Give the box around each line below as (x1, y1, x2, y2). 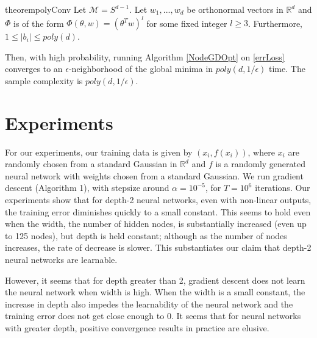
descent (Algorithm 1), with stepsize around (5, 181, 169, 194)
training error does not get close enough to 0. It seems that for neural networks (5, 309, 301, 322)
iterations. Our (255, 181, 310, 194)
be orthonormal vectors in (187, 3, 283, 15)
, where (248, 145, 275, 158)
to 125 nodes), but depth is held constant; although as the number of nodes (5, 229, 287, 242)
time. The (269, 62, 305, 75)
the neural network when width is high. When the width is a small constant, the (5, 286, 305, 298)
